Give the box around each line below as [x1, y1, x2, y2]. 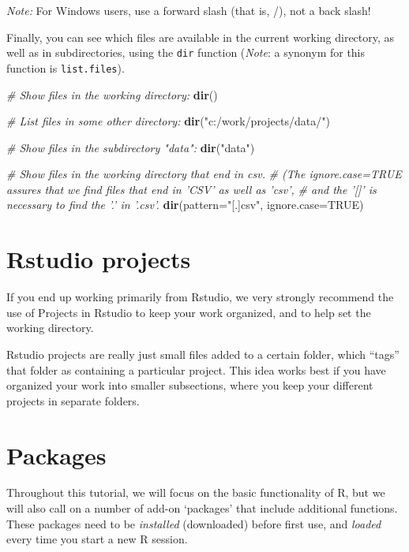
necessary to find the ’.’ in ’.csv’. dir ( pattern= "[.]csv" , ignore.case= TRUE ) [6, 196, 364, 213]
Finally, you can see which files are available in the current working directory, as [6, 28, 395, 45]
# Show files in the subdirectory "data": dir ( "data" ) [6, 139, 255, 155]
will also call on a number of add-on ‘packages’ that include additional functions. [6, 500, 398, 517]
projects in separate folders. [6, 392, 140, 408]
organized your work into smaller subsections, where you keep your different [6, 377, 373, 393]
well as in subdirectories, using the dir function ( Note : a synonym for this [6, 44, 366, 61]
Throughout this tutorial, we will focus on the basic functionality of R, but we [6, 484, 385, 501]
